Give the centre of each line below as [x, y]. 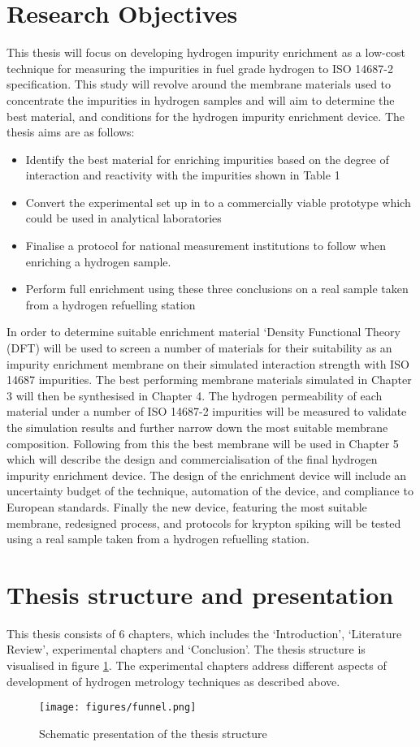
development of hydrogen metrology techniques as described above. [173, 681]
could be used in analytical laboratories [123, 218]
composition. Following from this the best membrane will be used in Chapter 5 [203, 443]
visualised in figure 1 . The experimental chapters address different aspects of [197, 665]
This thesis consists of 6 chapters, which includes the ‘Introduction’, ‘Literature [204, 633]
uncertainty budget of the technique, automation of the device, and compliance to [210, 491]
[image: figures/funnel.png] [118, 708]
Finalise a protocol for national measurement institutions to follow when [206, 246]
